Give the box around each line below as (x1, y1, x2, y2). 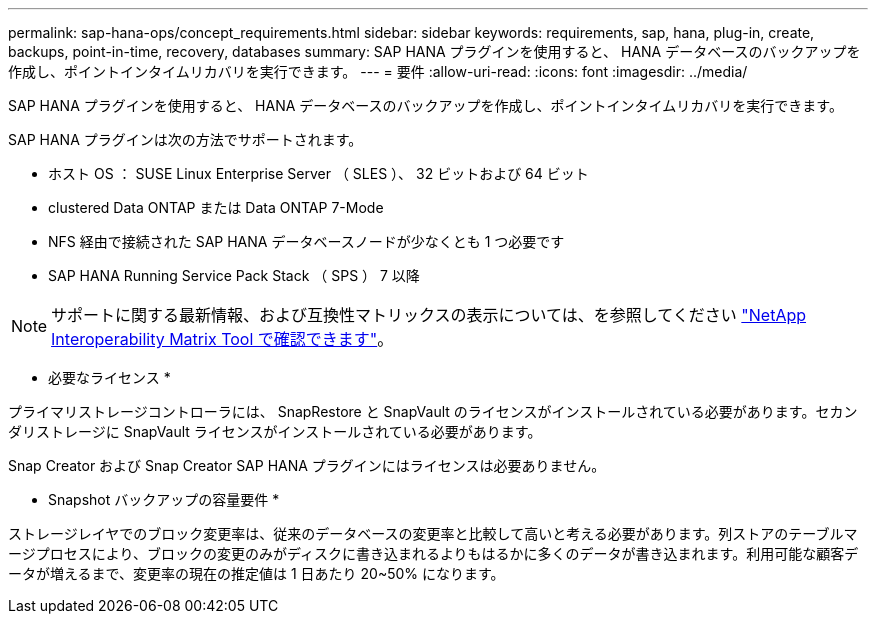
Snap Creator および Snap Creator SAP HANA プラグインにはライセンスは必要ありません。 (8, 457, 606, 474)
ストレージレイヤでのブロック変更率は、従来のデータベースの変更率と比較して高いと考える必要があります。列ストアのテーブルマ (8, 525, 858, 542)
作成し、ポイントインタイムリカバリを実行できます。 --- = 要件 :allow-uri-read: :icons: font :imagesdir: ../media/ (8, 63, 748, 80)
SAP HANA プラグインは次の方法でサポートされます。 (8, 131, 363, 148)
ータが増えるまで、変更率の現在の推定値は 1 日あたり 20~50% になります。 (8, 565, 505, 582)
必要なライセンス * (48, 369, 171, 386)
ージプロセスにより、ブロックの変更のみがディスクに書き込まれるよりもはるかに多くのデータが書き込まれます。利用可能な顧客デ (8, 545, 859, 562)
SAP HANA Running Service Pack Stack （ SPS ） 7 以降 (48, 267, 420, 284)
